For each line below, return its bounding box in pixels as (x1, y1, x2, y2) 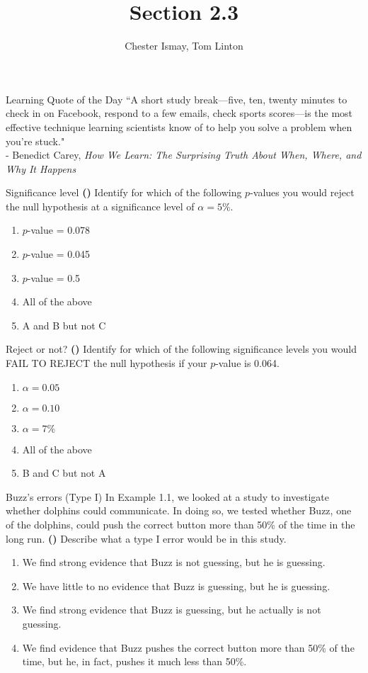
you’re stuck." (6, 133, 65, 148)
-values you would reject (250, 185, 355, 200)
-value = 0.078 (27, 222, 91, 237)
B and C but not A (22, 465, 106, 480)
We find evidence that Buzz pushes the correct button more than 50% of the (22, 640, 355, 655)
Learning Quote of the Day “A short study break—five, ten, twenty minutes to (6, 91, 347, 106)
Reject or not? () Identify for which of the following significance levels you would (6, 341, 357, 356)
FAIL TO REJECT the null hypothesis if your (6, 356, 207, 371)
